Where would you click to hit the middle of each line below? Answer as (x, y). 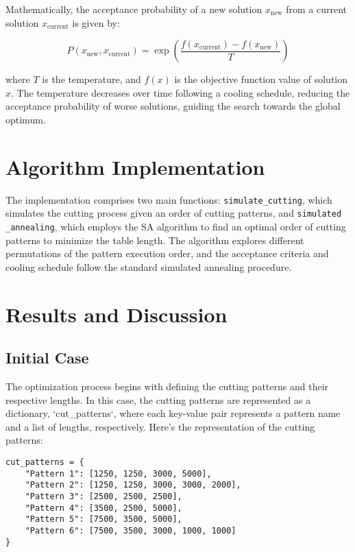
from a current (317, 9)
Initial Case (47, 358)
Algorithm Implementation (135, 166)
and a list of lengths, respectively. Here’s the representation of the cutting (160, 426)
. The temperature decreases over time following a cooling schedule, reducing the (181, 92)
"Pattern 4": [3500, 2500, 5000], (103, 508)
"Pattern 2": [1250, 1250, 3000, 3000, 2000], (133, 485)
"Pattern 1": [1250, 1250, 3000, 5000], (118, 473)
